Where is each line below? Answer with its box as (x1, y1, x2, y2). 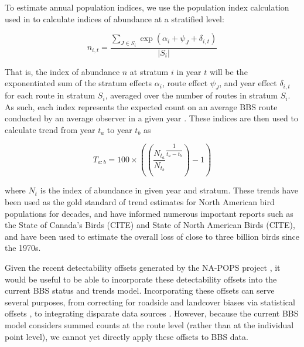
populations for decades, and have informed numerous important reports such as (5, 207, 293, 219)
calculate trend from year (5, 123, 95, 135)
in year (176, 65, 201, 77)
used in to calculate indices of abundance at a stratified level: (5, 12, 224, 25)
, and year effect (219, 77, 277, 89)
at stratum (129, 65, 169, 77)
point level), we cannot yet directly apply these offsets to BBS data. (5, 330, 248, 342)
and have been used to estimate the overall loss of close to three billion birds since (5, 230, 300, 242)
